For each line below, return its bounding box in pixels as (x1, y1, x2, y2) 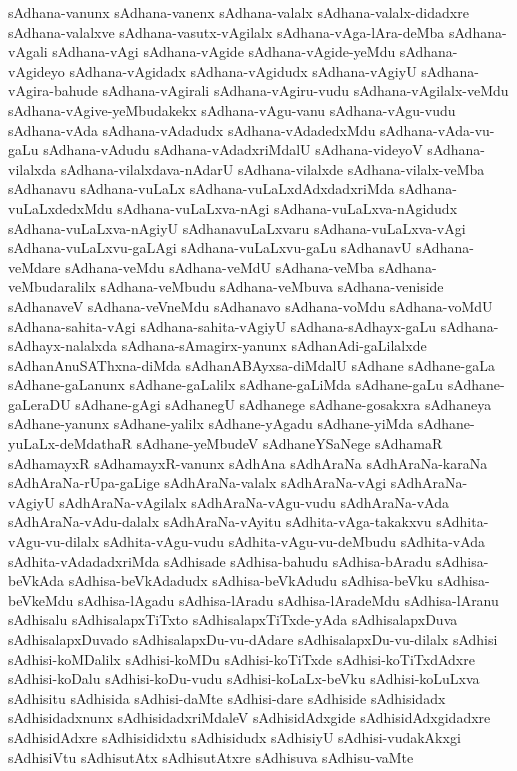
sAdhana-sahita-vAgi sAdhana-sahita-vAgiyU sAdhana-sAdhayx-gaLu (8, 315, 437, 336)
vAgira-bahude (8, 80, 98, 101)
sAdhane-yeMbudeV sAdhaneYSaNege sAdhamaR (136, 433, 443, 454)
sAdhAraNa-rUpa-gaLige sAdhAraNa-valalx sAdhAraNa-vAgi (8, 472, 387, 493)
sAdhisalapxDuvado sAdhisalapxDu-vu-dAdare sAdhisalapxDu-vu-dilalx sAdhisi (8, 629, 498, 649)
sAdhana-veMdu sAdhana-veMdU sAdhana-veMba (65, 256, 375, 277)
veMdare (8, 256, 61, 277)
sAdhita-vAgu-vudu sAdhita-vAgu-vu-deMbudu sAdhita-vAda (103, 531, 486, 552)
